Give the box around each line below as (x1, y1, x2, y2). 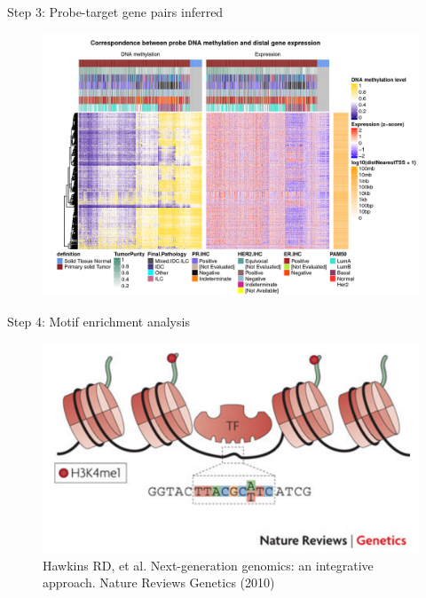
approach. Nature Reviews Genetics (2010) (43, 573, 275, 592)
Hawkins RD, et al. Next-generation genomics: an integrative (43, 555, 374, 574)
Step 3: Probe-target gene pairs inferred (7, 3, 224, 20)
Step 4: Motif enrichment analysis (7, 311, 190, 330)
